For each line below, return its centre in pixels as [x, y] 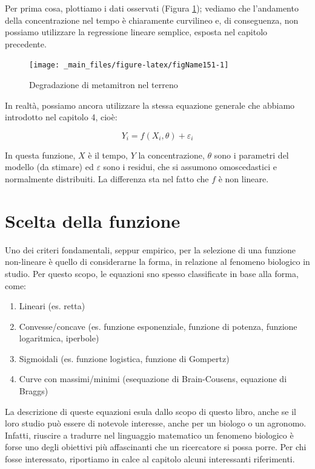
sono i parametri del [251, 155]
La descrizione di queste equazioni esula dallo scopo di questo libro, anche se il [151, 411]
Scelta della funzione [93, 220]
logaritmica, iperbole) [59, 338]
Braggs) [34, 391]
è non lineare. [244, 179]
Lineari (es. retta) [52, 306]
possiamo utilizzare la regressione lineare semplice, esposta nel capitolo [136, 32]
